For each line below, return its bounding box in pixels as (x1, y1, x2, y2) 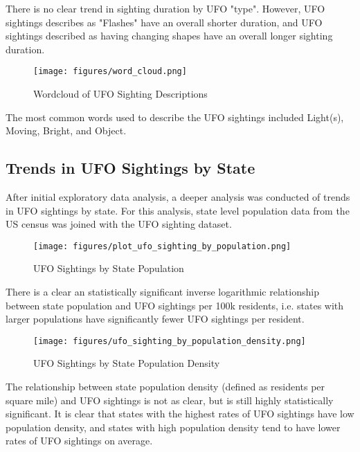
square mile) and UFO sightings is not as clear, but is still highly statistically (6, 392, 334, 407)
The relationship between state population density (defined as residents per (6, 379, 325, 394)
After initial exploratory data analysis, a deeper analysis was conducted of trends (6, 190, 350, 204)
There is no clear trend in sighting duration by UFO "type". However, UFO (6, 1, 325, 15)
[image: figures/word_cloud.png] (33, 66, 187, 77)
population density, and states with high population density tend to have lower (6, 419, 341, 434)
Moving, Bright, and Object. (6, 123, 127, 138)
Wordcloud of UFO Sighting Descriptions (33, 87, 208, 101)
